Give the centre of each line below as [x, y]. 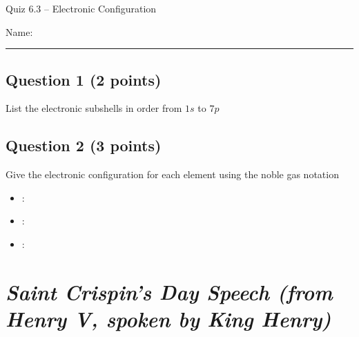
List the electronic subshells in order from [94, 108]
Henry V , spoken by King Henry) [168, 318]
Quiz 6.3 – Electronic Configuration [81, 8]
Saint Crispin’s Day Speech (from [169, 291]
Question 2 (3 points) [84, 145]
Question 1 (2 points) [84, 79]
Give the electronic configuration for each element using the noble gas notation [172, 174]
